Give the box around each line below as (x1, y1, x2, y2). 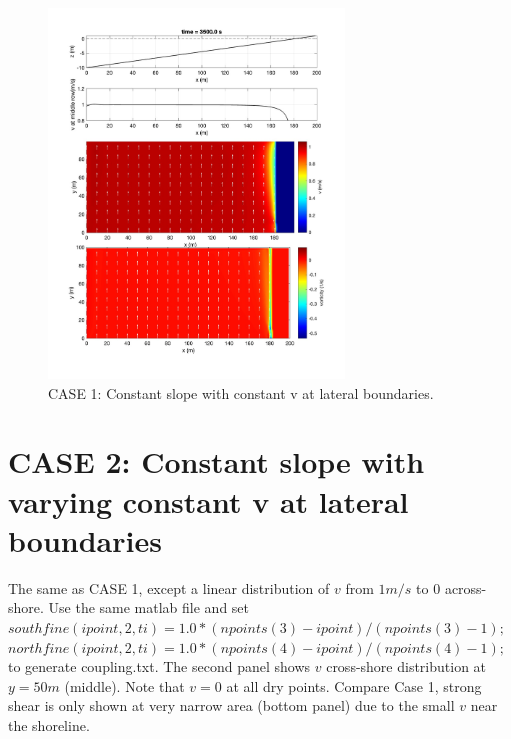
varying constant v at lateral (8, 480, 409, 521)
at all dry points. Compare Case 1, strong (226, 675, 482, 696)
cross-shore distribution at (326, 656, 487, 677)
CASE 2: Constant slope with (8, 441, 425, 482)
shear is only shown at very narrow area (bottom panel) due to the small (8, 695, 455, 716)
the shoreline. (8, 714, 90, 735)
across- (444, 577, 487, 598)
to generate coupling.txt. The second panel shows (8, 656, 311, 677)
